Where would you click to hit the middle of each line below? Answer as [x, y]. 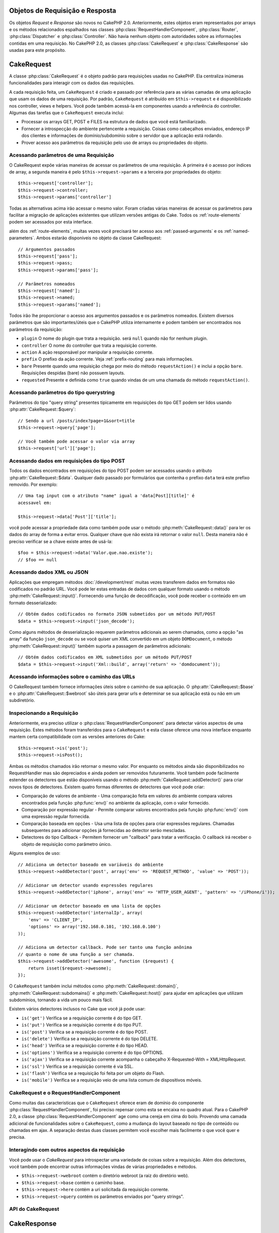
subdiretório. [22, 700]
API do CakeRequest [34, 1209]
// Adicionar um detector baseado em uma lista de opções [89, 906]
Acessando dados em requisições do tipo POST [67, 461]
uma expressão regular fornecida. [56, 817]
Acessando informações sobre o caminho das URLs [72, 677]
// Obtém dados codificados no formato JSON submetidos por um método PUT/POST [117, 614]
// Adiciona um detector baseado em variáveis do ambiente [91, 865]
